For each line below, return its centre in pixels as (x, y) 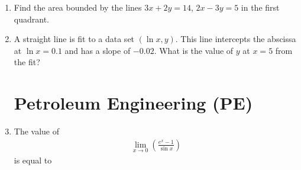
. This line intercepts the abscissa (236, 39)
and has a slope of (98, 50)
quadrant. (31, 19)
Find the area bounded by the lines (78, 7)
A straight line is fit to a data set (74, 39)
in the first (260, 7)
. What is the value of (194, 50)
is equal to (33, 160)
